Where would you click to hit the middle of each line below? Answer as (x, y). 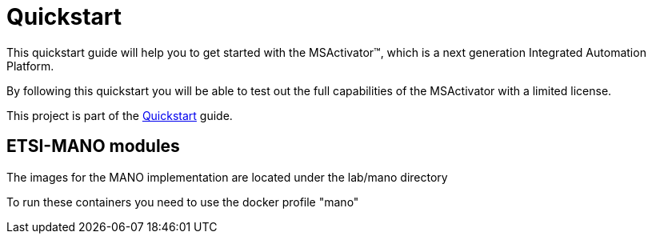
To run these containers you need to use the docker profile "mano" (183, 202)
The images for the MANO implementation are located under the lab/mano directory (227, 177)
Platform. (30, 66)
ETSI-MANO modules (93, 146)
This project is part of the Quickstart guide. (120, 115)
